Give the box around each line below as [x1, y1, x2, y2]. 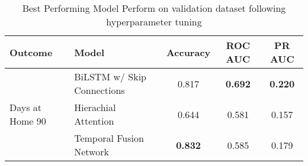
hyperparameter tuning [106, 15, 202, 28]
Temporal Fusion [74, 131, 144, 145]
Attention [74, 114, 114, 128]
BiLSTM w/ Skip [74, 70, 146, 83]
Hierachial [74, 100, 116, 114]
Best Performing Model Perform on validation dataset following [22, 1, 286, 15]
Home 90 [9, 114, 46, 128]
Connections [74, 83, 125, 97]
